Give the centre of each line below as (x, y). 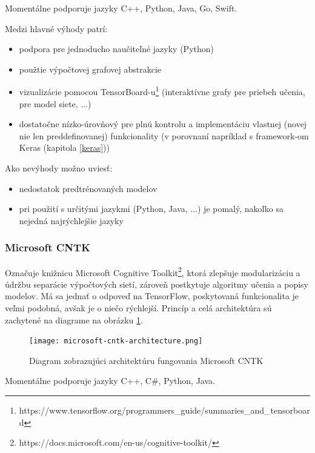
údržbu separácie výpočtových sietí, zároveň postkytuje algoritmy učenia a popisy (157, 284)
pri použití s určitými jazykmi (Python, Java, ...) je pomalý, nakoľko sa (151, 209)
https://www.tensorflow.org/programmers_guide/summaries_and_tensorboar (164, 410)
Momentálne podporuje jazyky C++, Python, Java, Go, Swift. (121, 8)
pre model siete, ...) (55, 103)
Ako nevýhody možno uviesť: (59, 168)
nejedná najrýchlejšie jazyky (71, 220)
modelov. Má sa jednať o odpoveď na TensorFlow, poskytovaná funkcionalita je (152, 296)
